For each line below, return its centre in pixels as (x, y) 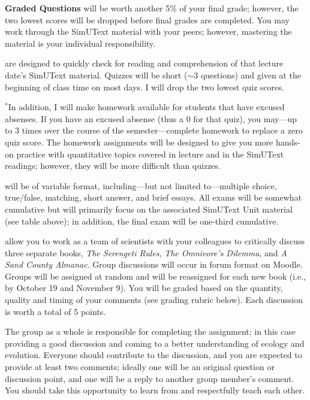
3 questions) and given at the (247, 75)
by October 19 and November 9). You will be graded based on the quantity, (144, 288)
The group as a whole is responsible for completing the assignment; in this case (150, 331)
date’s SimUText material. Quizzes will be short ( (96, 75)
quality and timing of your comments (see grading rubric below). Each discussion (154, 300)
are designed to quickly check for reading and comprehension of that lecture (144, 63)
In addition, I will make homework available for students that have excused (146, 107)
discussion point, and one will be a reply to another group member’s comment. (150, 378)
